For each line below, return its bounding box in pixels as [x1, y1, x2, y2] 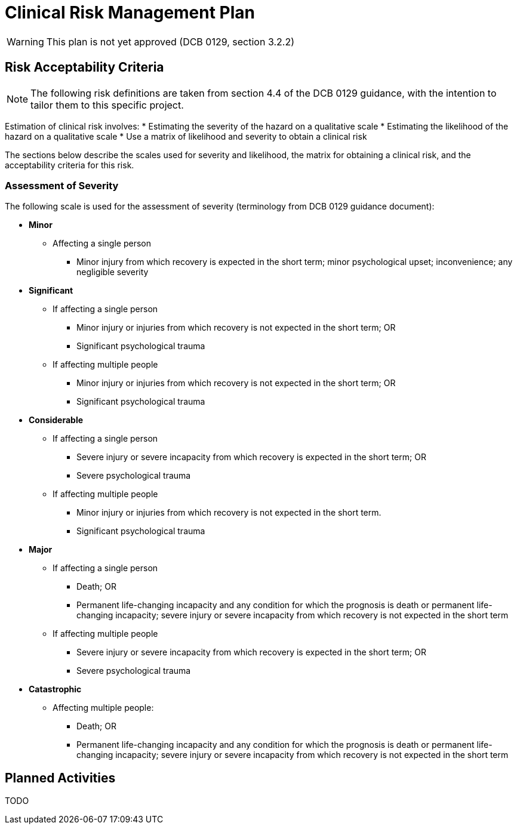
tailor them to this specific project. [30, 98, 184, 111]
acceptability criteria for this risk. [5, 159, 134, 170]
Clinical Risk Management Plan [5, 2, 256, 23]
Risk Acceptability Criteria [5, 60, 164, 75]
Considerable [29, 415, 84, 426]
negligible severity [76, 267, 149, 278]
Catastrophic [29, 684, 82, 695]
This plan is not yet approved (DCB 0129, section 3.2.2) [46, 35, 294, 48]
